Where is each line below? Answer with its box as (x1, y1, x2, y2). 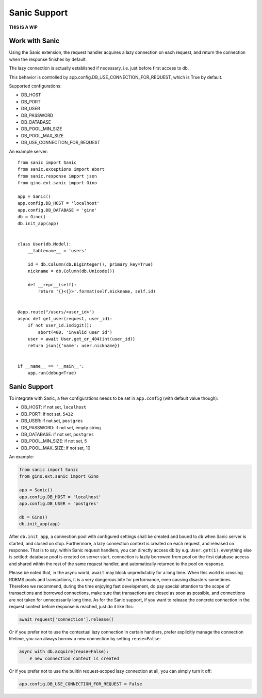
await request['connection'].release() (19, 617, 114, 622)
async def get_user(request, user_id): (17, 316, 113, 321)
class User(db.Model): (17, 241, 72, 247)
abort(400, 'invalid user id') (38, 329, 113, 335)
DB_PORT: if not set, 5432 (21, 411, 73, 417)
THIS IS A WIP (9, 24, 38, 30)
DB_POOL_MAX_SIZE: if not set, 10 (21, 445, 91, 451)
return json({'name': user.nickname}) (27, 343, 120, 349)
